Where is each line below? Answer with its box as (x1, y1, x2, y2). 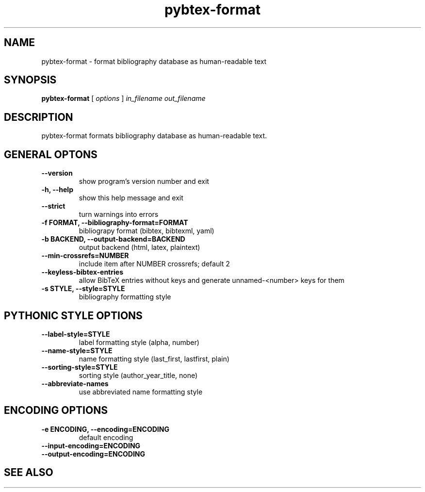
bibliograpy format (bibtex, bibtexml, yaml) (79, 227, 214, 235)
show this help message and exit (79, 194, 183, 202)
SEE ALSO (4, 466, 53, 479)
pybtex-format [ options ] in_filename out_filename (41, 94, 206, 103)
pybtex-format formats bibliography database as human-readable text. (41, 131, 267, 140)
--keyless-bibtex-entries (41, 268, 123, 277)
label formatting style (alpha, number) (79, 338, 199, 346)
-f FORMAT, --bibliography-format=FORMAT (41, 218, 188, 227)
